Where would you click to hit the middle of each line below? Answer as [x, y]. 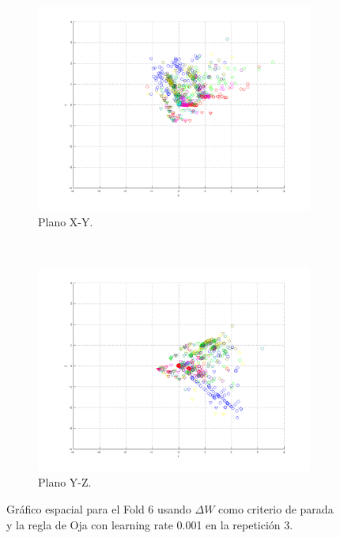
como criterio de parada [276, 508]
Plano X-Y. [66, 221]
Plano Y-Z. [65, 482]
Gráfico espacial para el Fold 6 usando [99, 508]
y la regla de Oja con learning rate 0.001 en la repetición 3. [150, 524]
